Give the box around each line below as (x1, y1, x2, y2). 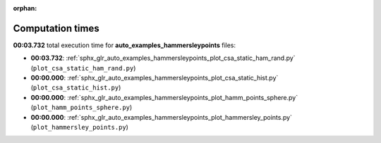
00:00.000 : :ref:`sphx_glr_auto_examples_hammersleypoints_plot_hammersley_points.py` (30, 113, 293, 121)
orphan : (13, 4, 37, 12)
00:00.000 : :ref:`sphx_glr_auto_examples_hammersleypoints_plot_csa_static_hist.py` (30, 74, 279, 82)
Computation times (13, 22, 99, 35)
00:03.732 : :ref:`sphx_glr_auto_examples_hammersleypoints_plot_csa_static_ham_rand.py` (30, 54, 296, 63)
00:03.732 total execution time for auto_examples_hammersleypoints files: (13, 41, 236, 49)
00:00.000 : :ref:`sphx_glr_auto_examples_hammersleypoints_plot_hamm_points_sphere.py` (30, 93, 298, 101)
